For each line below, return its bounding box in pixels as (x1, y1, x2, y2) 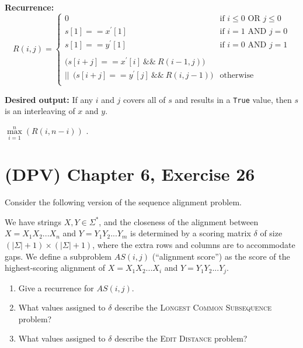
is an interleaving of (5, 105, 75, 117)
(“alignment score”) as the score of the (152, 250, 290, 262)
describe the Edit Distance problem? (114, 332, 248, 344)
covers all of (123, 93, 166, 105)
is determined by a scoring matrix (130, 227, 251, 239)
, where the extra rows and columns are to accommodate (92, 239, 295, 250)
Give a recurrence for (18, 281, 94, 294)
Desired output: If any (5, 93, 93, 105)
